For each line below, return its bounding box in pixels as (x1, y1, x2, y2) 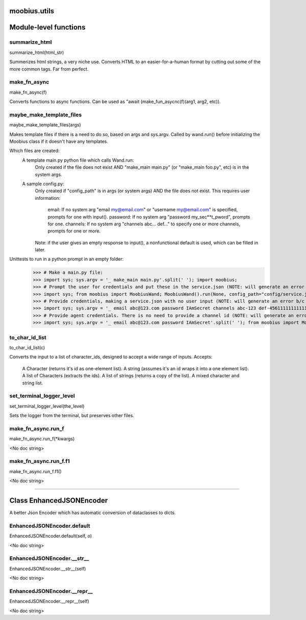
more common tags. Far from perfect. (9, 66, 89, 72)
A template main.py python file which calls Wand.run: (22, 157, 134, 163)
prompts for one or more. (47, 228, 101, 234)
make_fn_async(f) (9, 89, 47, 95)
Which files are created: (9, 148, 60, 154)
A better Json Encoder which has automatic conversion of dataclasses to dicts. (9, 510, 176, 515)
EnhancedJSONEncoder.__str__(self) (9, 565, 86, 572)
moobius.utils (9, 7, 55, 15)
